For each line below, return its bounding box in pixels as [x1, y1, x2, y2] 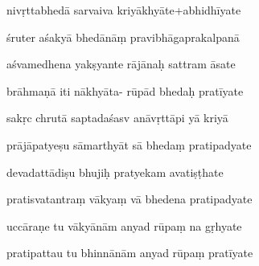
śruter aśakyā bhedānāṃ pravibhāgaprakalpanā [6, 28, 240, 45]
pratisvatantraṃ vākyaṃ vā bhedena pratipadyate [6, 190, 253, 207]
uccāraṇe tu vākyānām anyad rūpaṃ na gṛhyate [6, 217, 242, 234]
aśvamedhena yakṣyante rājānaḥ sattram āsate [6, 55, 236, 72]
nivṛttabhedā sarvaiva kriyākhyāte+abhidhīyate [6, 2, 241, 18]
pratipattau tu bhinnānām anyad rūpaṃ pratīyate [6, 244, 253, 261]
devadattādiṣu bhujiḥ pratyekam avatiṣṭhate [6, 163, 224, 180]
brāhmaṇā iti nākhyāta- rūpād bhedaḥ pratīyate [6, 82, 244, 99]
